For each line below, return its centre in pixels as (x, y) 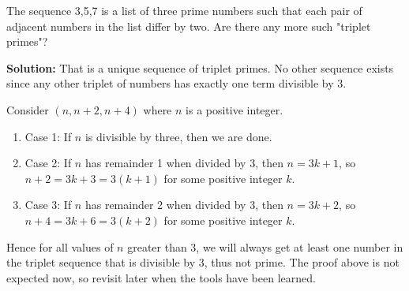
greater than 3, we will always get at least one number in (265, 246)
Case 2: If (48, 163)
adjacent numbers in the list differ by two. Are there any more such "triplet (189, 26)
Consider (28, 109)
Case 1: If (48, 136)
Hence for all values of (60, 246)
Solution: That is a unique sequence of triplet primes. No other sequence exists (200, 67)
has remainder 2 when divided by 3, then (184, 205)
